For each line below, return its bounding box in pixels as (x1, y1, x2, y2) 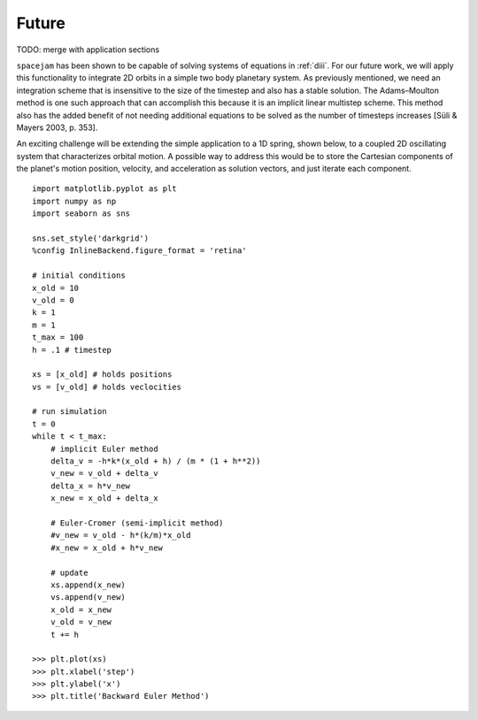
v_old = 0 (32, 295, 74, 305)
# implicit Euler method (50, 443, 158, 454)
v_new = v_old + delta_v (50, 469, 158, 479)
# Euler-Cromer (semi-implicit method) (50, 518, 224, 528)
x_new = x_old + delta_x (50, 494, 158, 503)
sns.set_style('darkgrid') (32, 234, 150, 243)
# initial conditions (32, 271, 126, 280)
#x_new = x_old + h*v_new (50, 542, 164, 553)
